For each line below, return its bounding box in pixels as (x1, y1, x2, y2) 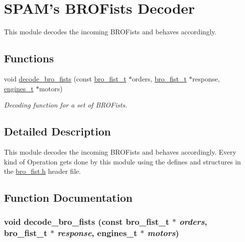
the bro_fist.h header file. (4, 166, 81, 176)
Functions (4, 51, 54, 66)
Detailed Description (4, 124, 111, 139)
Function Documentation (4, 190, 133, 205)
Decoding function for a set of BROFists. (4, 100, 127, 110)
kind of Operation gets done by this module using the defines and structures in (4, 156, 241, 166)
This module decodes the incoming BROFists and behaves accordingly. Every (4, 146, 237, 157)
